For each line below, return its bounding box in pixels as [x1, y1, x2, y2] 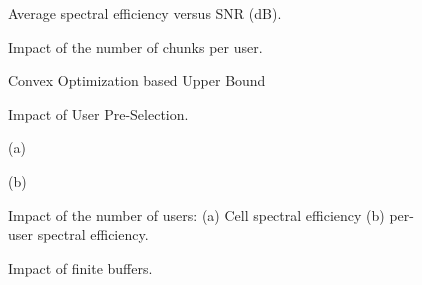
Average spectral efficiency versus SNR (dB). [8, 3, 282, 23]
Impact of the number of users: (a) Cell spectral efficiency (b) [8, 204, 385, 225]
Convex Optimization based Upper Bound [8, 70, 266, 91]
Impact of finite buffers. [8, 257, 153, 278]
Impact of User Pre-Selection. [8, 103, 189, 124]
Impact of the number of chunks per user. [8, 36, 263, 57]
